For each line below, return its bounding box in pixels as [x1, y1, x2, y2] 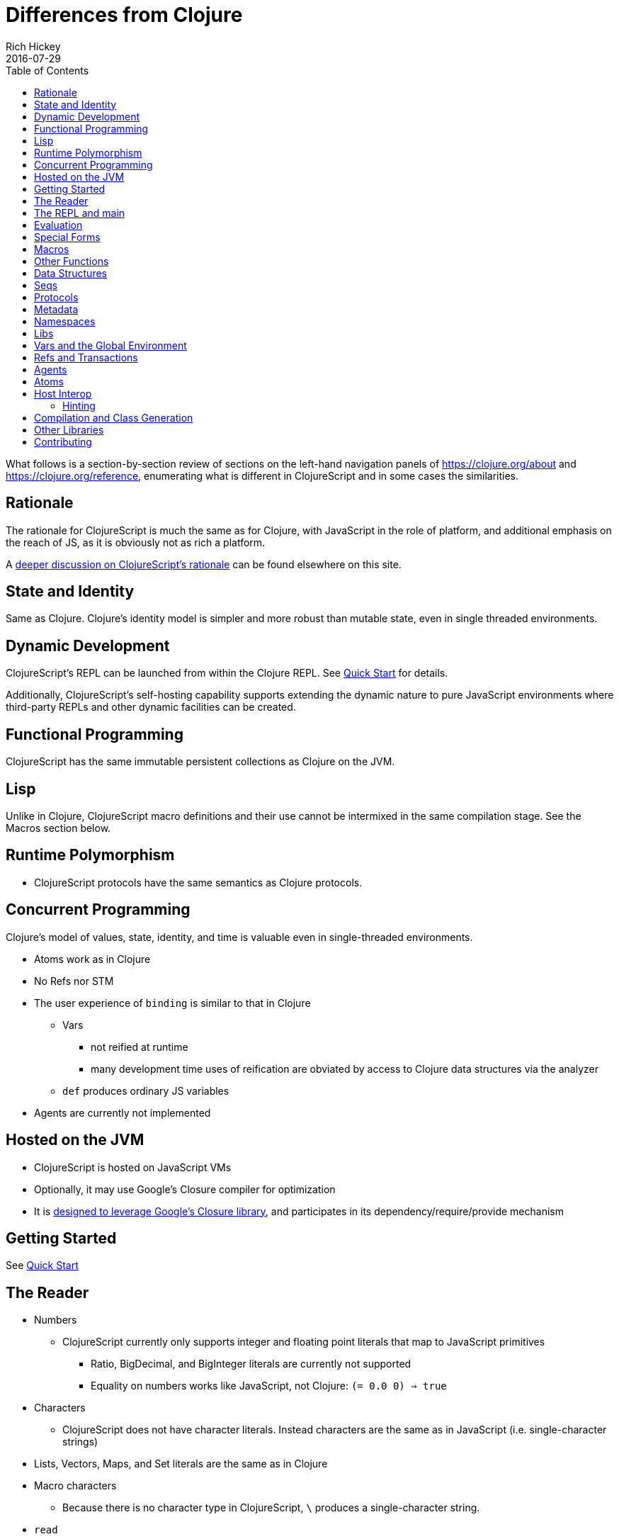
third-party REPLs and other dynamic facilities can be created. [6, 701, 296, 714]
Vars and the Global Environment [34, 339, 187, 351]
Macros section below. [6, 821, 111, 834]
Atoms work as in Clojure [34, 952, 151, 965]
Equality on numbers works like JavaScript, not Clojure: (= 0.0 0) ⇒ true [91, 1380, 447, 1392]
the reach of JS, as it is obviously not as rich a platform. [6, 536, 266, 548]
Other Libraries [34, 423, 104, 436]
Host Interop [34, 387, 92, 400]
